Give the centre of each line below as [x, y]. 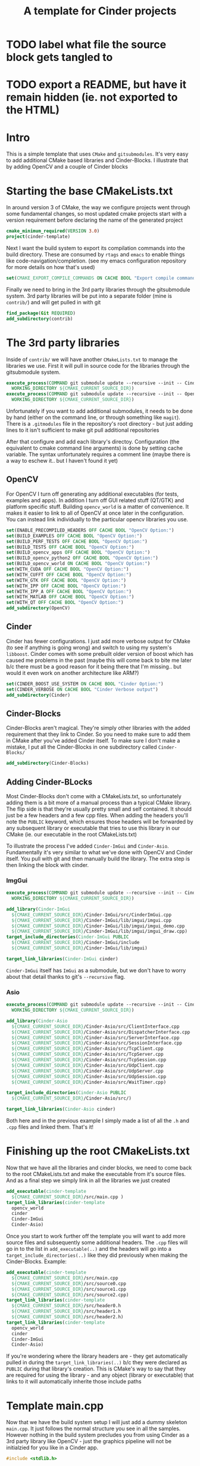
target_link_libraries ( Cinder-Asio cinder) [61, 1109]
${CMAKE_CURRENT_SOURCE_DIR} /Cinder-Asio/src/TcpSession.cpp [89, 1060]
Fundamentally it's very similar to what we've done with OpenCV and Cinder [100, 852]
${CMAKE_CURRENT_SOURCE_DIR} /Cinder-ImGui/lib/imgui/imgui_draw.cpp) [99, 931]
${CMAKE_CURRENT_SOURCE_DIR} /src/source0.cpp [69, 1284]
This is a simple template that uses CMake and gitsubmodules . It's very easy [97, 154]
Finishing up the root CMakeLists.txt [98, 1151]
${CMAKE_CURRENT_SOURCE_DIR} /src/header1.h [66, 1311]
